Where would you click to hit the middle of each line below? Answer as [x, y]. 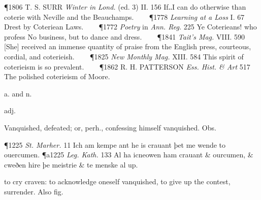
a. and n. [18, 93]
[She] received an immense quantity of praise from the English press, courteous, [128, 46]
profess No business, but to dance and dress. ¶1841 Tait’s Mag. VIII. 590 [125, 36]
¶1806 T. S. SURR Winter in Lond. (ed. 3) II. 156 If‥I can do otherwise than [125, 7]
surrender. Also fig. [34, 191]
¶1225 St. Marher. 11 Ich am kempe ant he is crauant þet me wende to [115, 144]
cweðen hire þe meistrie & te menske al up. [71, 164]
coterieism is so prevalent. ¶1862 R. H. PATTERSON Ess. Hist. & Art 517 [127, 66]
